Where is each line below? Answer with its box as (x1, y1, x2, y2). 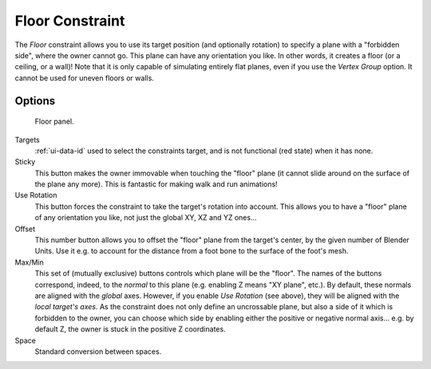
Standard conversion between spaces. (34, 347, 162, 356)
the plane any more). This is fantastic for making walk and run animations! (34, 179, 279, 189)
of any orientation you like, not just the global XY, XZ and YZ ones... (34, 213, 257, 222)
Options (14, 94, 56, 108)
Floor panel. (34, 116, 75, 127)
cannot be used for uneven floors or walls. (14, 73, 155, 83)
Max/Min (14, 257, 44, 267)
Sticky (14, 157, 36, 167)
